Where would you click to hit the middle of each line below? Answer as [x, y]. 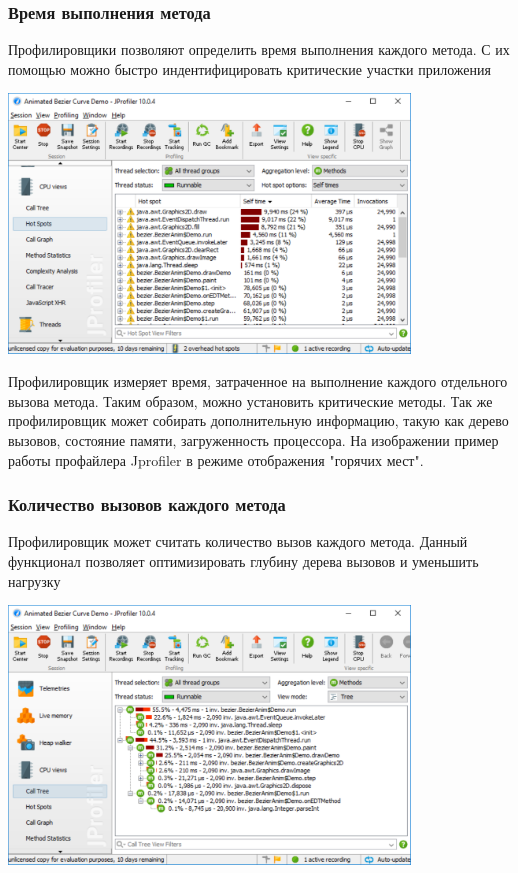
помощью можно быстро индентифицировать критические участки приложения [249, 68]
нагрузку [34, 580]
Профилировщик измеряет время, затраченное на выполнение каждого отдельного [258, 381]
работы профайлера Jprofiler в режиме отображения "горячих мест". [216, 459]
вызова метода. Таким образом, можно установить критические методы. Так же [250, 400]
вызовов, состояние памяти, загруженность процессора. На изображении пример [253, 440]
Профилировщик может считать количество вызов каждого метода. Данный [238, 541]
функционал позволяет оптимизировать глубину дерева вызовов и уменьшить [243, 561]
